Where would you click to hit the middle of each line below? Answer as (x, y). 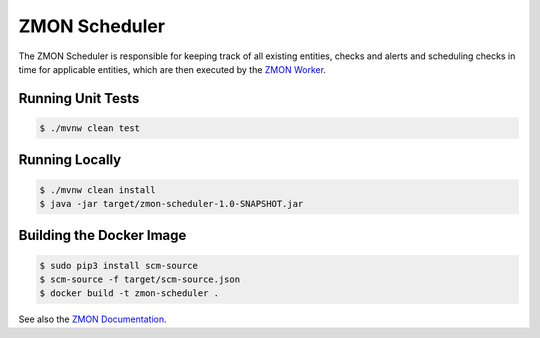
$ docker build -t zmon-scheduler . (129, 293)
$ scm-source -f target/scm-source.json (139, 279)
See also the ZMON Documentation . (92, 319)
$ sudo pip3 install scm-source (119, 265)
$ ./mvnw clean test (89, 128)
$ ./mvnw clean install (98, 189)
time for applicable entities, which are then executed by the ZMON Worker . (172, 69)
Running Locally (70, 160)
